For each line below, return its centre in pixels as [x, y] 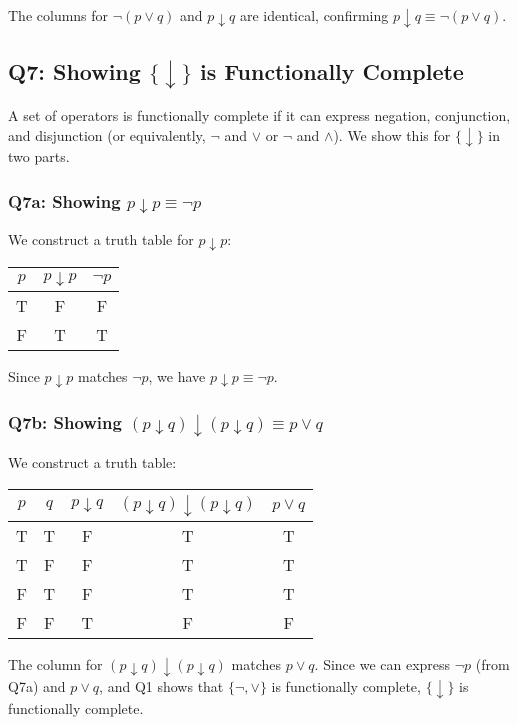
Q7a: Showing [64, 200]
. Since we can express [382, 663]
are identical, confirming [314, 15]
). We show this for [392, 134]
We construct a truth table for [101, 238]
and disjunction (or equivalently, [107, 134]
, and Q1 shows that [161, 686]
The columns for [58, 15]
